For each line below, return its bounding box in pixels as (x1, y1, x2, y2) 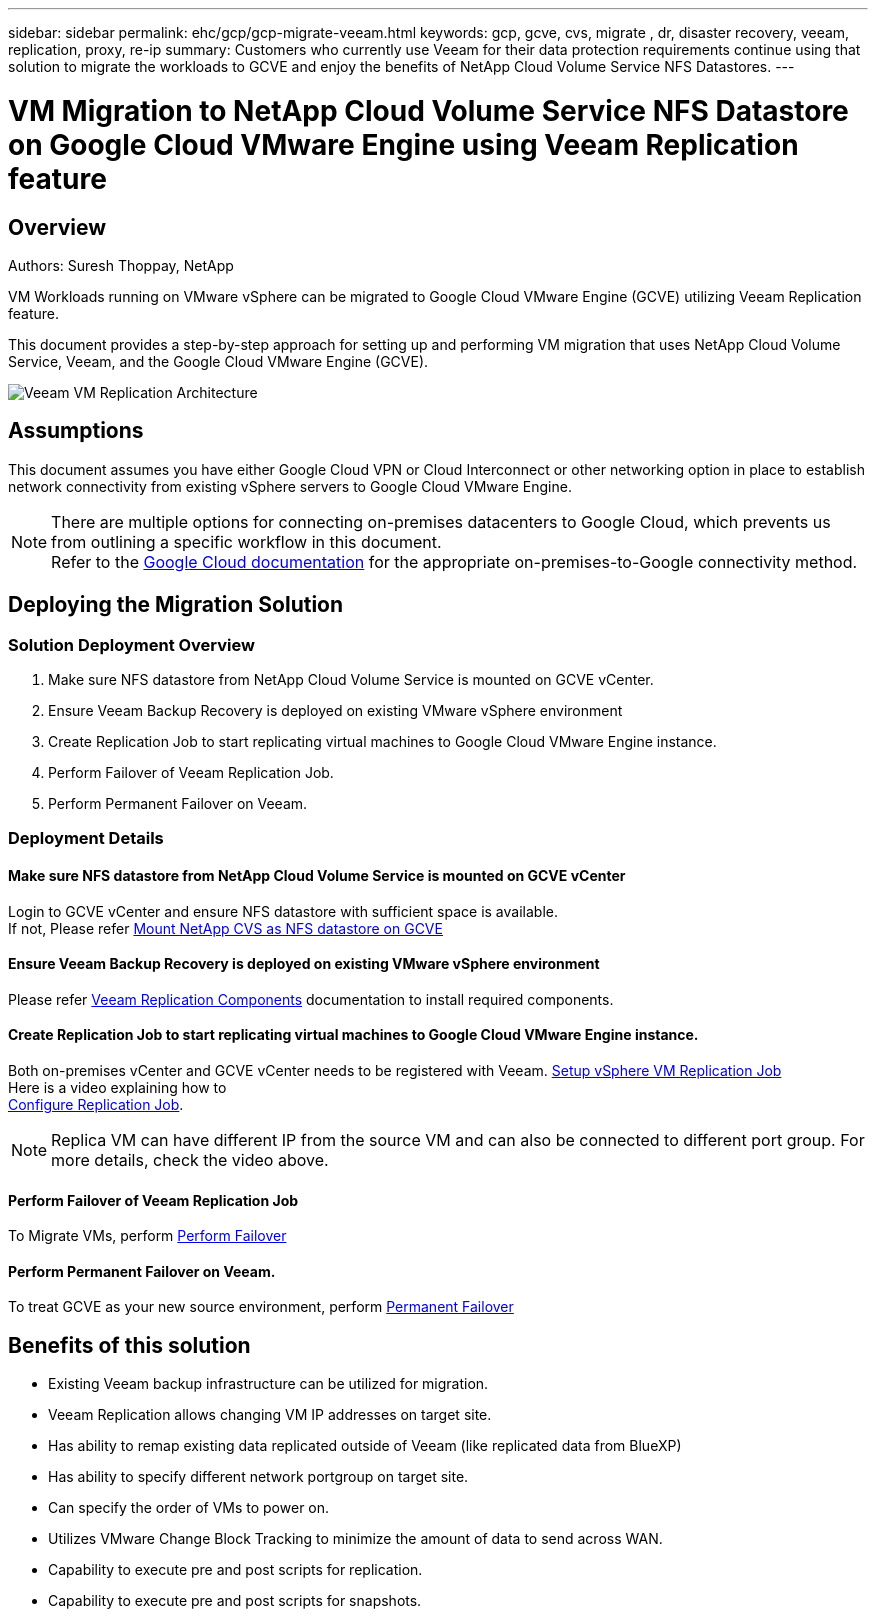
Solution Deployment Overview (8, 634, 255, 655)
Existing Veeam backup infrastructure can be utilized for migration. (48, 1375, 489, 1393)
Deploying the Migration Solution (8, 592, 344, 618)
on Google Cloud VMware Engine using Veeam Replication (8, 127, 799, 162)
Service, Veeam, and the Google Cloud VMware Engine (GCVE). (8, 352, 429, 370)
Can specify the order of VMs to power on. (48, 1499, 330, 1517)
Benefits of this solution (8, 1332, 251, 1358)
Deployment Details (8, 828, 164, 849)
